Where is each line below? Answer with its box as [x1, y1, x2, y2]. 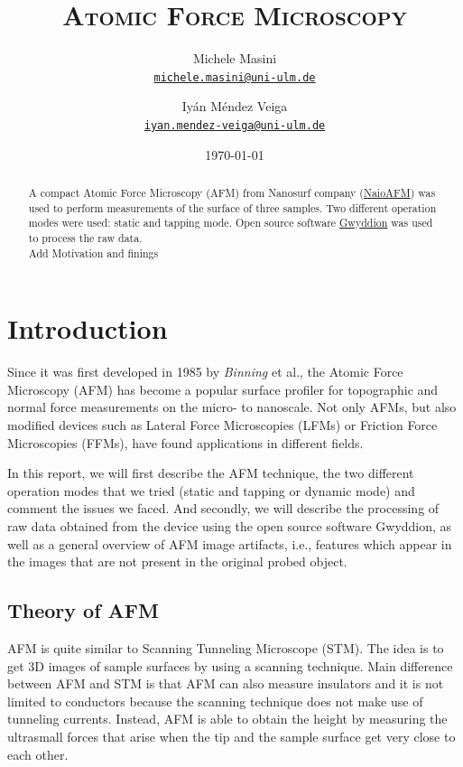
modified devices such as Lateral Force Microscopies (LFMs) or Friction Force [7, 416, 438, 435]
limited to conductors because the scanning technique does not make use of [7, 691, 423, 710]
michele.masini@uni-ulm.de [153, 70, 316, 84]
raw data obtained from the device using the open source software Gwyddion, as [7, 516, 452, 535]
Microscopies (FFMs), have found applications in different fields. [7, 433, 364, 452]
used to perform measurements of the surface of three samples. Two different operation [28, 200, 437, 215]
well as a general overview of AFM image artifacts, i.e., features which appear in [7, 534, 452, 553]
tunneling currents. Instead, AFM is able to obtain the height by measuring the [7, 709, 448, 728]
